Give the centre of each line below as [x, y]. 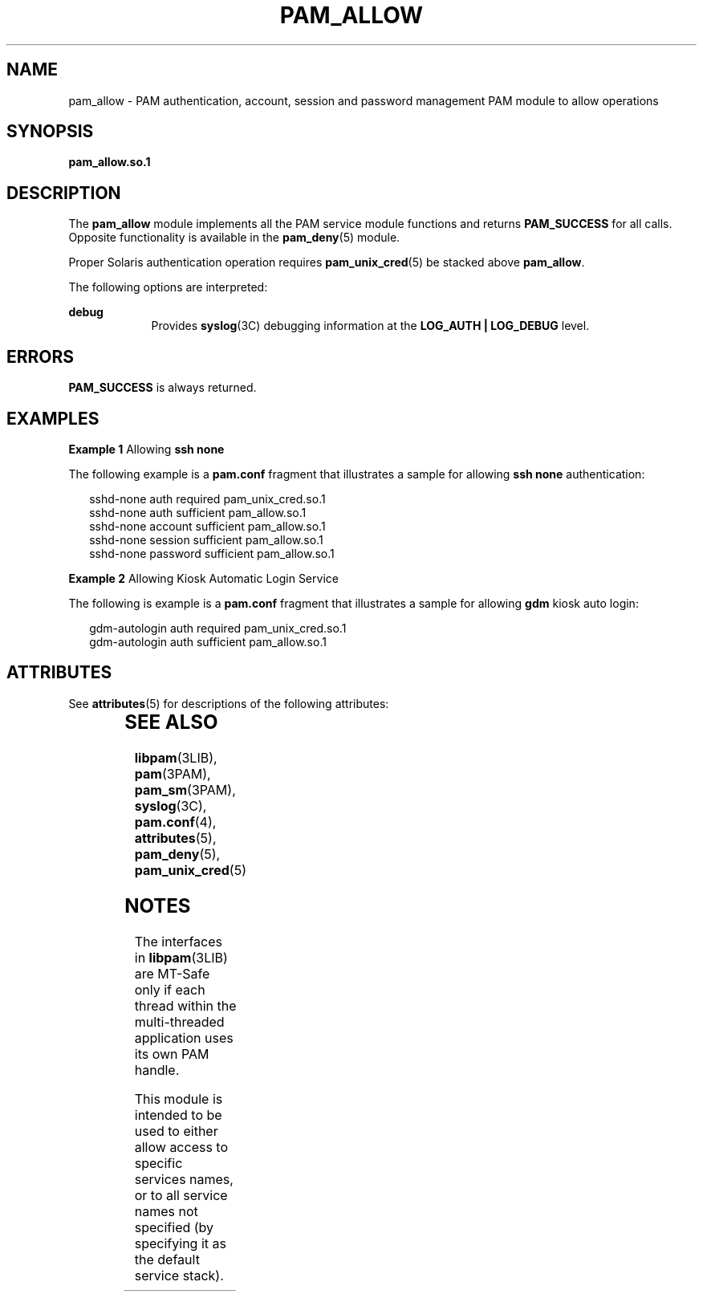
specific [158, 1163]
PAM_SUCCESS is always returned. [163, 388]
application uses [184, 1038]
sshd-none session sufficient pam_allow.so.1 [206, 539]
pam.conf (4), [175, 822]
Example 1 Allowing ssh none [146, 449]
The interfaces [178, 941]
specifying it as [180, 1243]
